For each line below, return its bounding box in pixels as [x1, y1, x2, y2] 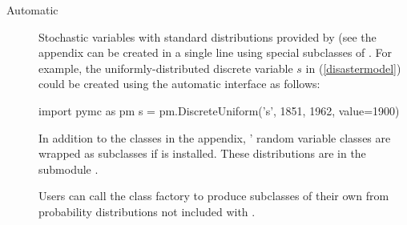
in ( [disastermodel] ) [305, 59, 401, 76]
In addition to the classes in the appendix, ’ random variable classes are [38, 129, 391, 146]
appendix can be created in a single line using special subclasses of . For [38, 44, 393, 61]
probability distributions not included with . [38, 203, 256, 219]
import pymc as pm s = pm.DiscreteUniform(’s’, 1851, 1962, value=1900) [38, 102, 400, 119]
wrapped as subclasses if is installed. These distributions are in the [38, 145, 366, 162]
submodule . [38, 160, 99, 177]
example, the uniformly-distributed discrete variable [38, 59, 293, 76]
